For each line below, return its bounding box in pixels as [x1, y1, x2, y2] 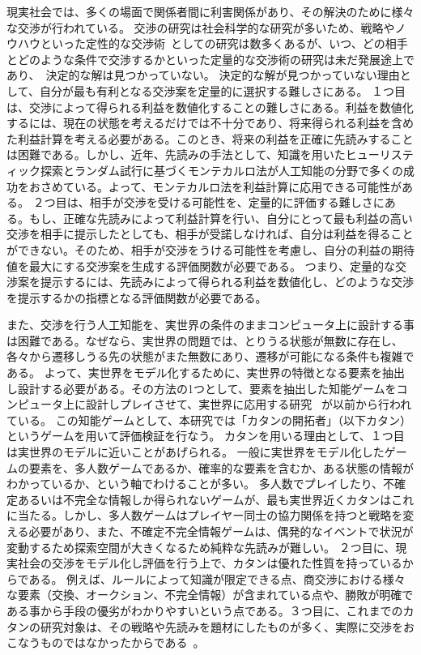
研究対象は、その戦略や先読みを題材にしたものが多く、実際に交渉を [40, 618, 403, 635]
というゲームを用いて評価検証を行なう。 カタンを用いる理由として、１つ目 [6, 427, 405, 444]
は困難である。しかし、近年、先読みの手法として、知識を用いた [6, 146, 346, 163]
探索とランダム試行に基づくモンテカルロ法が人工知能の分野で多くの [40, 161, 403, 178]
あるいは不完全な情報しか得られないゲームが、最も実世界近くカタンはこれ [17, 490, 415, 507]
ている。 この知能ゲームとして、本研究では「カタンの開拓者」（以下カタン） [6, 411, 412, 428]
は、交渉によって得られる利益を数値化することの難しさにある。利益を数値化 [6, 98, 414, 115]
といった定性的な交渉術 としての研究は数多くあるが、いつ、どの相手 [40, 35, 408, 52]
